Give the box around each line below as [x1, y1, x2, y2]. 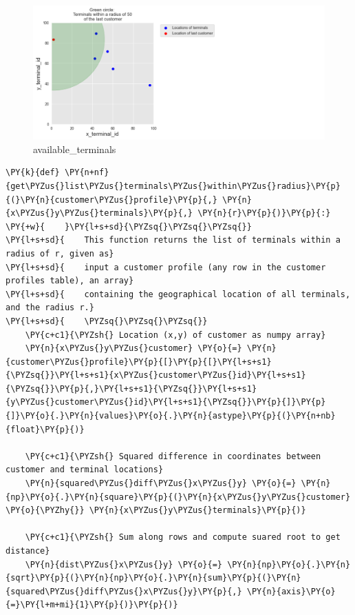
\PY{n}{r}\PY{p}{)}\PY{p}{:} [197, 208, 331, 219]
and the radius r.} [6, 303, 94, 313]
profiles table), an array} [6, 276, 134, 286]
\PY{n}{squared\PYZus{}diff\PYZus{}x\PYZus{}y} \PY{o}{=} [25, 478, 297, 489]
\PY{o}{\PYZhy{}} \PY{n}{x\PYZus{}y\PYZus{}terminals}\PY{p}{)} [6, 505, 306, 516]
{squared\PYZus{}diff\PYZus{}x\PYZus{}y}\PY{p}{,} [6, 586, 242, 596]
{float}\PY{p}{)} [6, 424, 85, 434]
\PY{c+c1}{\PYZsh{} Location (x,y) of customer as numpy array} [25, 330, 326, 340]
